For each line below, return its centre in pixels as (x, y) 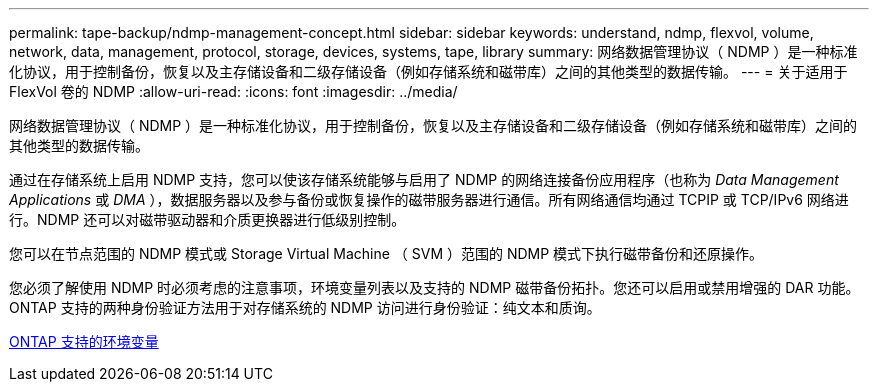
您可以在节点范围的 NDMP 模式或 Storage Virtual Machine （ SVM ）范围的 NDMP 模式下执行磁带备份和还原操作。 (386, 253)
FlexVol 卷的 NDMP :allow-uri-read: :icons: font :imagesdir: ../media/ (233, 91)
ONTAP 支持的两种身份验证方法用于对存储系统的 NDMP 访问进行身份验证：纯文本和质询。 (305, 307)
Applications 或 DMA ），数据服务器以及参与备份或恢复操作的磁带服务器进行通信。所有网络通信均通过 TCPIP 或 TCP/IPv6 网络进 (429, 199)
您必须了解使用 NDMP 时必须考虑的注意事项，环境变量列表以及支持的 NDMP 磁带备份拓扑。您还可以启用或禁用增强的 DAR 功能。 (434, 287)
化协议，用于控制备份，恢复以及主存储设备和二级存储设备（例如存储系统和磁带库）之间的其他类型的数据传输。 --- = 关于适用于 (428, 71)
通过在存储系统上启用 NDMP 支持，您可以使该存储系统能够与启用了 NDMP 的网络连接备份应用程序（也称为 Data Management (424, 179)
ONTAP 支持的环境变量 (84, 341)
